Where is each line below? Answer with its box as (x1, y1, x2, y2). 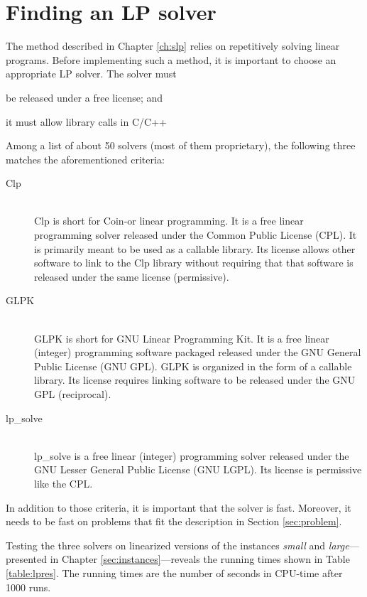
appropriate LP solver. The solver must (6, 66, 177, 81)
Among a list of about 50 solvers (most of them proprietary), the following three (6, 138, 356, 153)
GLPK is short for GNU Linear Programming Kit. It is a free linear (34, 330, 329, 345)
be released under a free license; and (6, 90, 163, 104)
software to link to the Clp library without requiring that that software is (34, 255, 354, 270)
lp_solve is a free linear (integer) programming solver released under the (34, 448, 349, 463)
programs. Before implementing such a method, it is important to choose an (6, 52, 336, 67)
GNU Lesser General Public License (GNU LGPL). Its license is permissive (34, 462, 362, 477)
